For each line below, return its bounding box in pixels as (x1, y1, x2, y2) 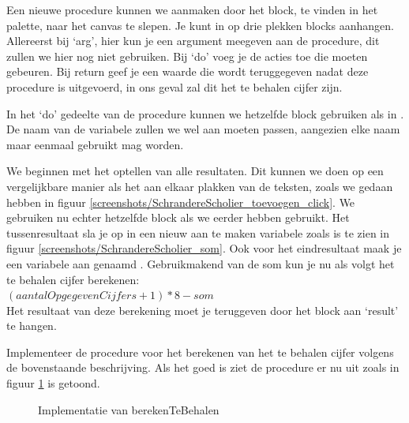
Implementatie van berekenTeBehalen (38, 401, 220, 417)
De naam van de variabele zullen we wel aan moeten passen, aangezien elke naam (6, 121, 400, 137)
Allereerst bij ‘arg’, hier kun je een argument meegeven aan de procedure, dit (6, 32, 380, 49)
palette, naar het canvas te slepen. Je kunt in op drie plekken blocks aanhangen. (6, 17, 394, 33)
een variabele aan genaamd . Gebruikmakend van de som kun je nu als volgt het (6, 255, 395, 271)
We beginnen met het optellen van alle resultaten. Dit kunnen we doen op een (6, 163, 384, 179)
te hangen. (6, 317, 57, 334)
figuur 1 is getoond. (6, 375, 100, 391)
